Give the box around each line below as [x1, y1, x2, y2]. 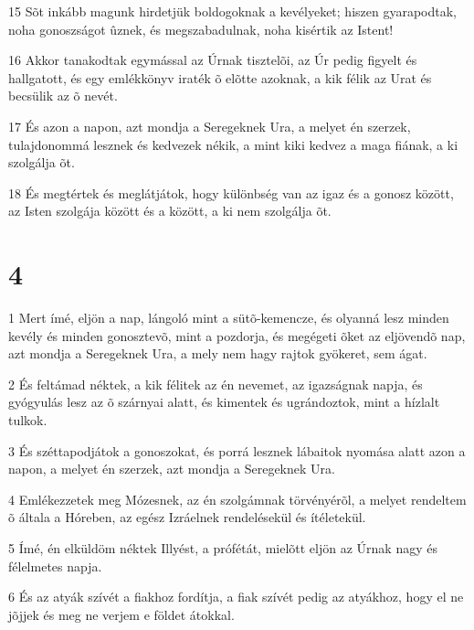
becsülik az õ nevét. [8, 86, 118, 105]
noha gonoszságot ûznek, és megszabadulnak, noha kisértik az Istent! [8, 19, 394, 38]
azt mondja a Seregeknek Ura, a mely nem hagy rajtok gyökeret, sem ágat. [8, 344, 427, 363]
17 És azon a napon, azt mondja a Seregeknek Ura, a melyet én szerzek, [8, 116, 411, 135]
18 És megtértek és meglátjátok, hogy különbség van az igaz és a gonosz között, [8, 183, 454, 202]
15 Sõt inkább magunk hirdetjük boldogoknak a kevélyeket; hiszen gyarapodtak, [8, 2, 458, 20]
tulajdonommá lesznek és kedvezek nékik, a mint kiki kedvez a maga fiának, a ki [8, 134, 458, 154]
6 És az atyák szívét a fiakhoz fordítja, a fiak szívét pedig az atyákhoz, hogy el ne [8, 587, 464, 606]
